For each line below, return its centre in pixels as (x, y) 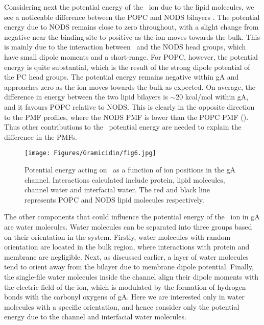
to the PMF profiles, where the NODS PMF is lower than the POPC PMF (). (126, 117)
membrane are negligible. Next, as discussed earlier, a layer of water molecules (126, 256)
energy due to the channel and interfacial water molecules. (95, 317)
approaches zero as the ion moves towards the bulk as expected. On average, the (130, 86)
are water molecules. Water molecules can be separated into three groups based (128, 226)
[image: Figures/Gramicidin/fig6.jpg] (90, 153)
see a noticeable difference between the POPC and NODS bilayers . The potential (132, 17)
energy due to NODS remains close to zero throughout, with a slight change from (131, 27)
